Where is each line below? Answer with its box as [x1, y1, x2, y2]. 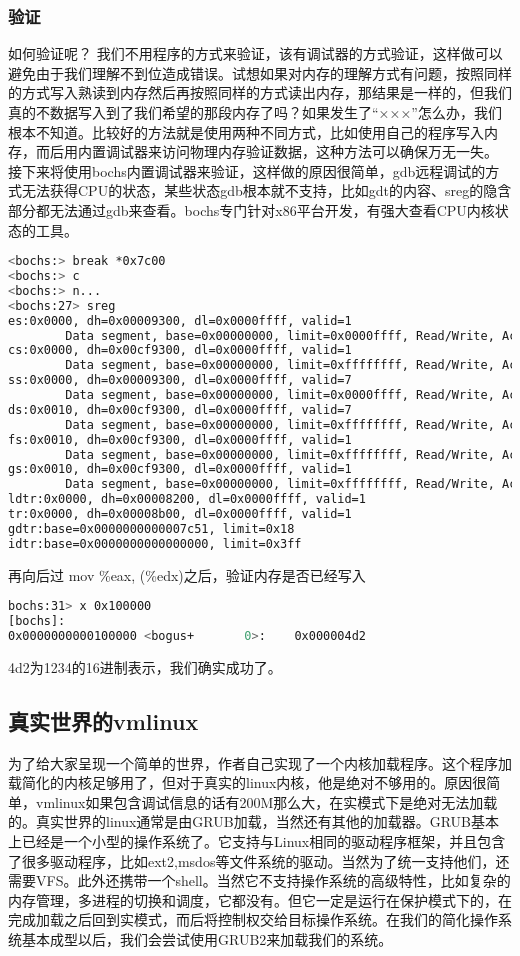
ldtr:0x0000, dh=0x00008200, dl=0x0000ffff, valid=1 [8, 492, 366, 507]
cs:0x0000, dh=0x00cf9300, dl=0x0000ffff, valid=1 [8, 343, 352, 358]
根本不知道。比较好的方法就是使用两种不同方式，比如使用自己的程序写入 [8, 121, 484, 142]
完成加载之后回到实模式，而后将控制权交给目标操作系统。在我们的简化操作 [8, 909, 498, 930]
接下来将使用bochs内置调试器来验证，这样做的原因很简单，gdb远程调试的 [8, 160, 486, 181]
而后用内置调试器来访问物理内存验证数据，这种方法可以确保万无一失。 [35, 141, 498, 162]
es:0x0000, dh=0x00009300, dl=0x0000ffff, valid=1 [8, 313, 352, 328]
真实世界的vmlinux [8, 705, 199, 736]
